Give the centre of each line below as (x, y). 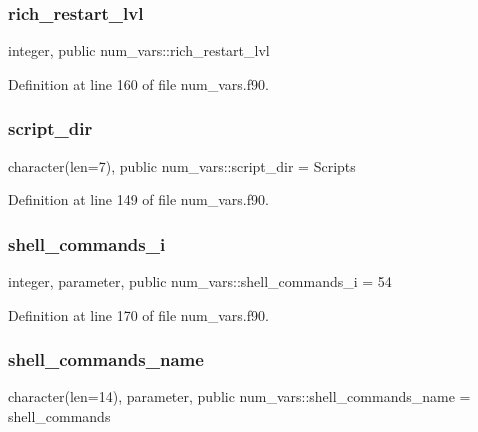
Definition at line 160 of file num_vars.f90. (138, 83)
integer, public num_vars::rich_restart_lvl (139, 50)
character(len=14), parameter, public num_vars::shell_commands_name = (239, 396)
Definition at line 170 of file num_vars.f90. (138, 314)
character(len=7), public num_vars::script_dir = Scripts (182, 165)
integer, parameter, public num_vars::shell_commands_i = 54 (200, 281)
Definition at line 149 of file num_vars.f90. (138, 199)
